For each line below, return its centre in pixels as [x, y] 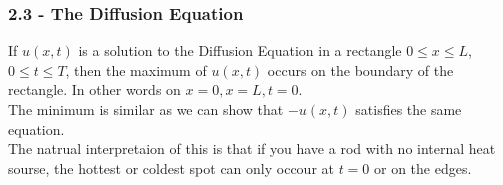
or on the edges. [423, 167]
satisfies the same [408, 109]
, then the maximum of [136, 69]
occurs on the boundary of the [360, 69]
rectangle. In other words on [94, 89]
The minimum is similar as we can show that [146, 109]
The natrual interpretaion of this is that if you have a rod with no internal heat [252, 148]
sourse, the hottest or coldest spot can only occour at [171, 167]
